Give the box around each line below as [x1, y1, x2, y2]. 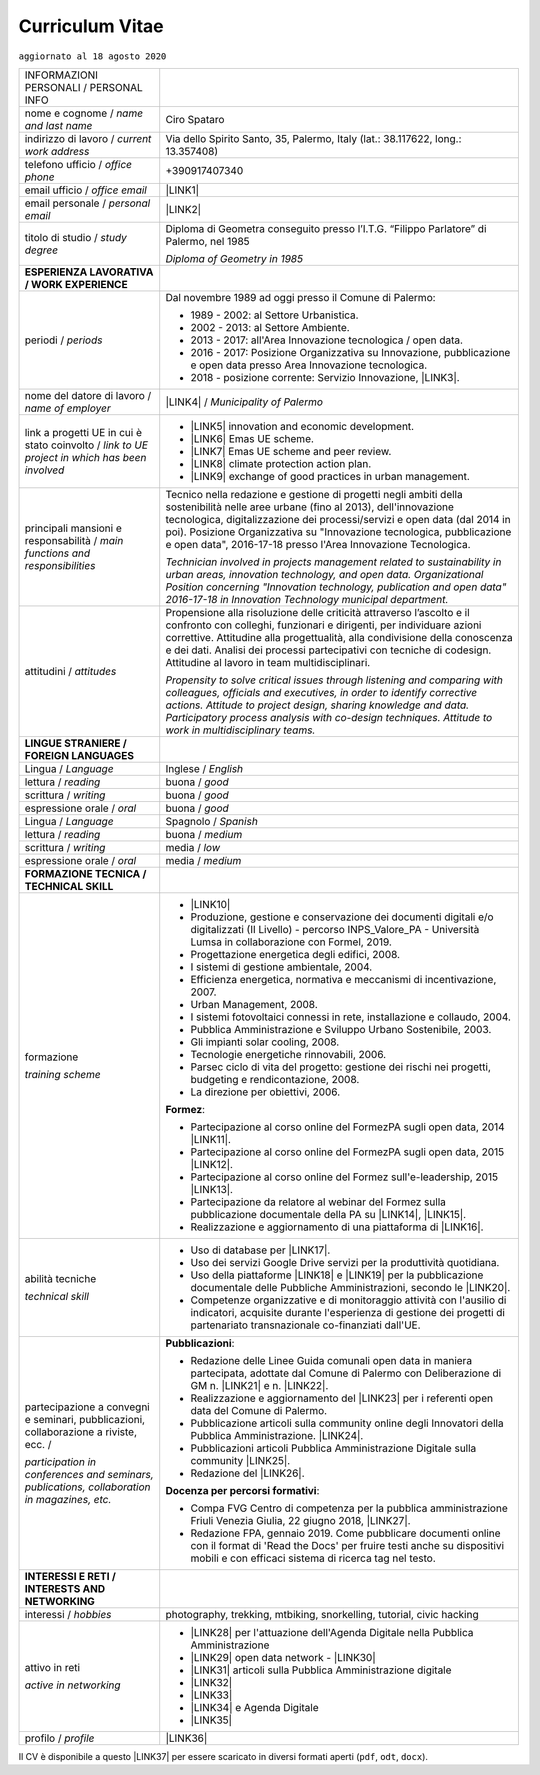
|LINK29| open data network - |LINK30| [190, 1650, 376, 1664]
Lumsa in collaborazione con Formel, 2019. [190, 935, 392, 949]
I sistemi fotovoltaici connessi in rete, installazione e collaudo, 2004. [190, 1010, 512, 1024]
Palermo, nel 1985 [165, 234, 250, 248]
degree [24, 243, 59, 257]
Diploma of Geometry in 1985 [165, 251, 304, 265]
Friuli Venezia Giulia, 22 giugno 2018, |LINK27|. [190, 1513, 411, 1527]
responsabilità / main [24, 533, 124, 547]
